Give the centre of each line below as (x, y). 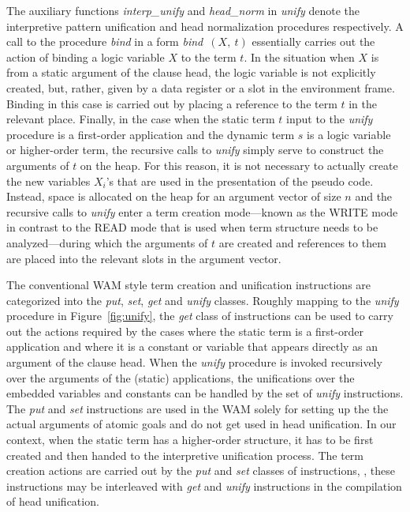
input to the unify (330, 119)
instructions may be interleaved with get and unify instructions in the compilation (204, 486)
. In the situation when (299, 56)
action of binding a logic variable (86, 56)
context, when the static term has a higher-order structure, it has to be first (190, 440)
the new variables (48, 181)
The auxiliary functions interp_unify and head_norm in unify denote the (183, 10)
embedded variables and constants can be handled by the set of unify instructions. (205, 393)
